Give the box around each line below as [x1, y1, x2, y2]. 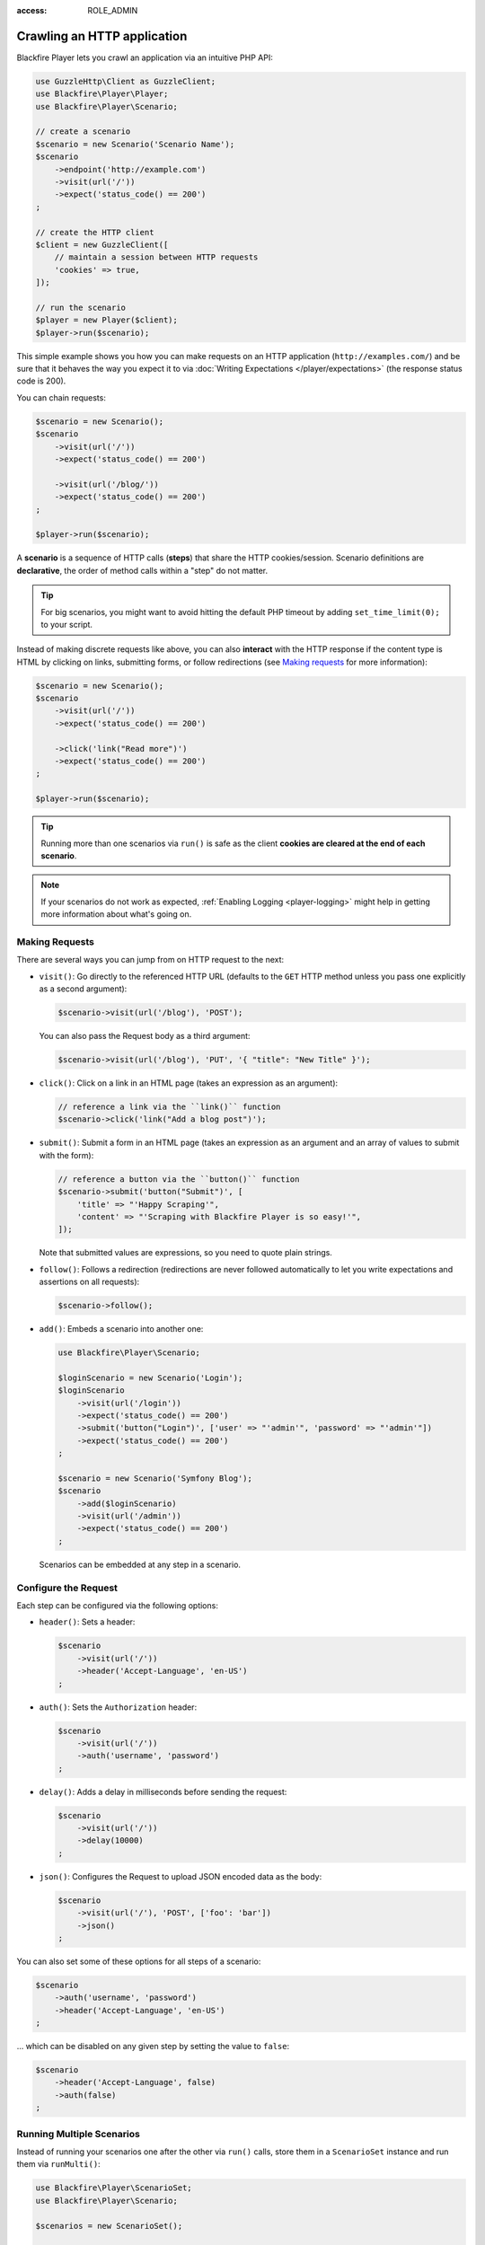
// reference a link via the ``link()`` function [57, 1101, 281, 1112]
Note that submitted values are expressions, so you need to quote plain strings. [39, 1247, 332, 1258]
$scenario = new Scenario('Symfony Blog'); [57, 1473, 253, 1483]
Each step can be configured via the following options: [16, 1599, 219, 1611]
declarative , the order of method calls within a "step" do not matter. [16, 565, 269, 576]
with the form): [39, 1149, 94, 1160]
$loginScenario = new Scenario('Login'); [57, 1372, 243, 1383]
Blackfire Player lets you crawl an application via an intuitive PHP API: [16, 52, 273, 63]
